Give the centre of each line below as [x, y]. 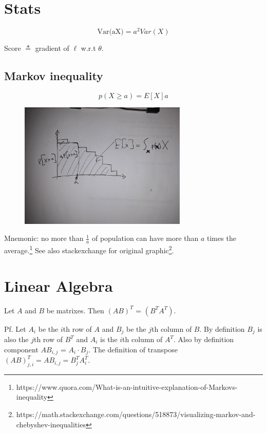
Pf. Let [15, 328]
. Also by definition [204, 339]
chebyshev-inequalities [51, 424]
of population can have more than [145, 238]
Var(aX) [110, 32]
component [21, 349]
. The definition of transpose [133, 349]
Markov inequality [54, 76]
